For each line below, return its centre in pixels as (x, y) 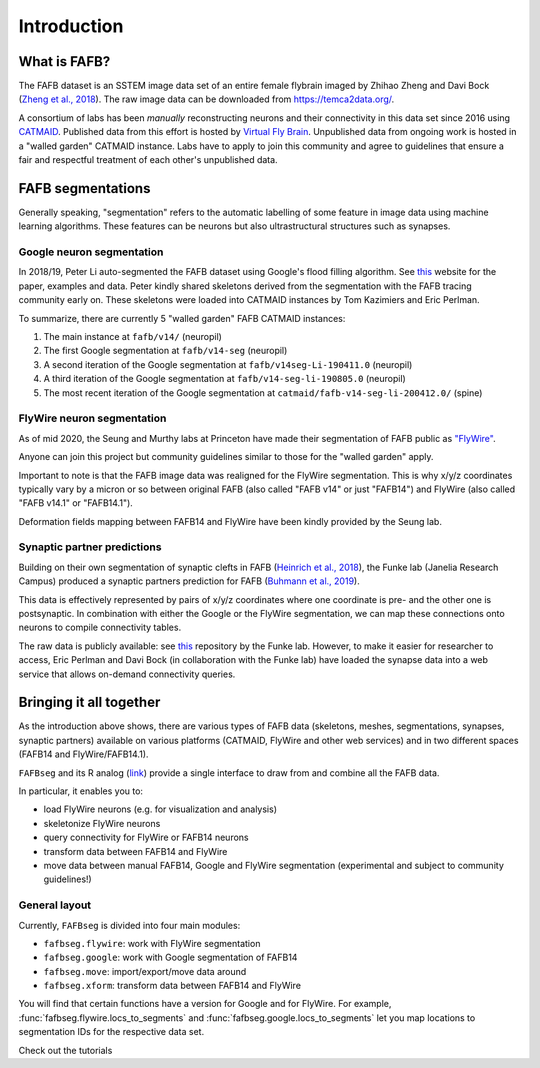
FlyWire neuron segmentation (92, 418)
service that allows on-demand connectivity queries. (127, 674)
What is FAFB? (64, 61)
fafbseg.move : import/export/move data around (145, 971)
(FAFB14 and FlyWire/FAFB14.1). (83, 754)
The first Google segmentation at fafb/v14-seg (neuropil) (165, 351)
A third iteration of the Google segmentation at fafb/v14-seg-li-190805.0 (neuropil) (225, 379)
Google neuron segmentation (91, 252)
